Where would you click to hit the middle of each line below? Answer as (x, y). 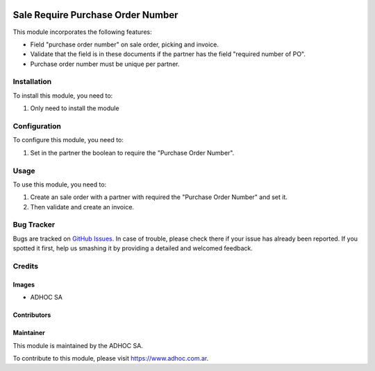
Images (24, 284)
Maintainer (29, 333)
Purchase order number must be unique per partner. (105, 64)
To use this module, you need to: (60, 184)
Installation (32, 82)
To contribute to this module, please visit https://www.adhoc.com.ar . (111, 358)
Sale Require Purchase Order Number (95, 15)
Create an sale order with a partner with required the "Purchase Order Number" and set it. (159, 197)
